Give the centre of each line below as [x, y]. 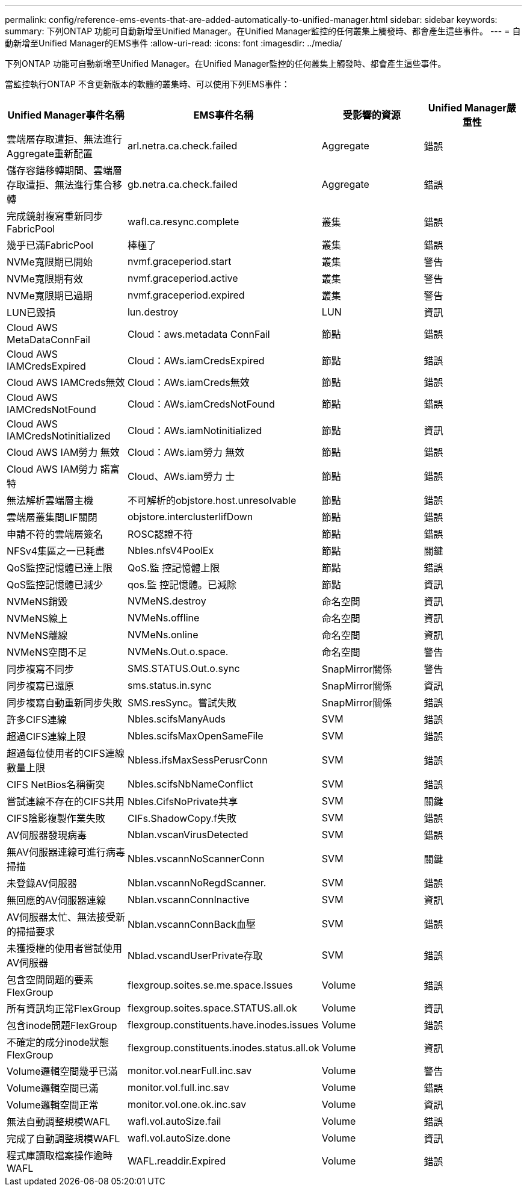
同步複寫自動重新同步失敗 [65, 703]
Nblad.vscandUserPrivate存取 [195, 956]
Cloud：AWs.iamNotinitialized [195, 431]
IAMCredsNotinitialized [59, 436]
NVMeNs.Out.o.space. [178, 651]
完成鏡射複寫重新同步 [55, 216]
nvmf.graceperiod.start [179, 261]
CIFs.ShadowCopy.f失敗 [182, 818]
